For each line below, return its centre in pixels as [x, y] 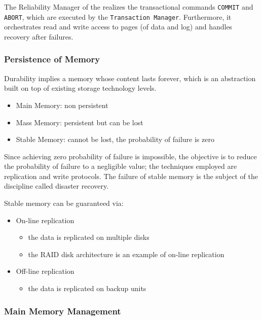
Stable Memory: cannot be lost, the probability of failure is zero [115, 139]
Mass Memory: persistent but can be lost [80, 122]
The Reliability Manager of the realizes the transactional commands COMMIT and [129, 7]
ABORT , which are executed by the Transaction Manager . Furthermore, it [118, 16]
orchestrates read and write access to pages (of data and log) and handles [118, 27]
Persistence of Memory [52, 59]
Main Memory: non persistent [62, 105]
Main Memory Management [63, 311]
